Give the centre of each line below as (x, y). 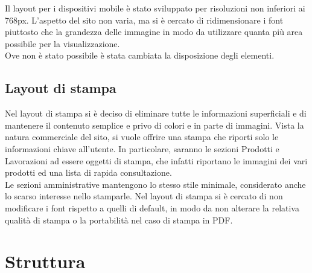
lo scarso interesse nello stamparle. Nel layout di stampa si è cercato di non (144, 196)
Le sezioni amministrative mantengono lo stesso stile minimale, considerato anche (155, 184)
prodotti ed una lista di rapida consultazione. (88, 172)
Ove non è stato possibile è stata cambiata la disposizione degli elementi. (140, 55)
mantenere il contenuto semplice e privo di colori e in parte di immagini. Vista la (154, 125)
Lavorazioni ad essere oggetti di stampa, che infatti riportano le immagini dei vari (156, 160)
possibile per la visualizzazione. (62, 43)
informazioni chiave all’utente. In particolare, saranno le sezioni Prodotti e (142, 148)
